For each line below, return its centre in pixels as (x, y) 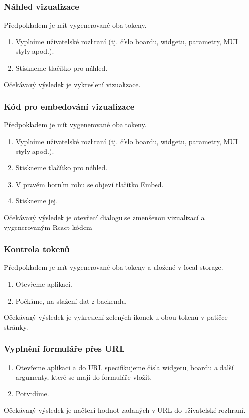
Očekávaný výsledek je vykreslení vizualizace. (72, 84)
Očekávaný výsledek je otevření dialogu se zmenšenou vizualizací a (104, 217)
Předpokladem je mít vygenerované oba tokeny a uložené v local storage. (114, 267)
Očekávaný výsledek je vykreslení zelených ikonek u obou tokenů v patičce (116, 317)
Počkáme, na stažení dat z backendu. (71, 300)
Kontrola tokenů (37, 249)
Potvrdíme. (32, 393)
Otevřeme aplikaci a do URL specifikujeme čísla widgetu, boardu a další (124, 367)
